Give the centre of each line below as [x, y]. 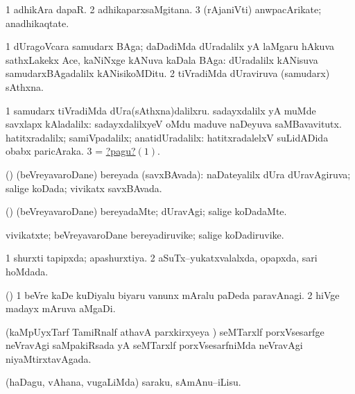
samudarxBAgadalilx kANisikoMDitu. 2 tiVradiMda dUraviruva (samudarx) [168, 73]
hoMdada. [27, 271]
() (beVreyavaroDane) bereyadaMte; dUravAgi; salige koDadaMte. [146, 211]
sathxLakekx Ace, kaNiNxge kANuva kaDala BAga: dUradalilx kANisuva [162, 59]
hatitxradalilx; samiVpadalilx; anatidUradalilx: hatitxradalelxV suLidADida [167, 137]
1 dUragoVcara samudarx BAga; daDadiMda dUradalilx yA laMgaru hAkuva [170, 46]
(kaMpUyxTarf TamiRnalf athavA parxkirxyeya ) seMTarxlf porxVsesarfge [165, 331]
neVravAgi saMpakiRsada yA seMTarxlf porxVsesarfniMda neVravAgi [154, 345]
